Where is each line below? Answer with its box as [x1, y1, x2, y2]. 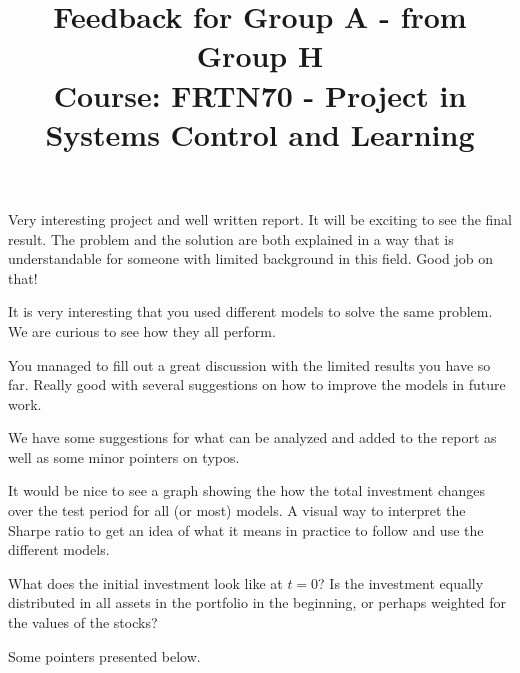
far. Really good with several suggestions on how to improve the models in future [8, 374, 506, 395]
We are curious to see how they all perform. [8, 320, 276, 341]
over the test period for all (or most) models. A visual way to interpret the [8, 500, 466, 521]
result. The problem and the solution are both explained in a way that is [8, 228, 454, 249]
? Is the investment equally [318, 572, 484, 593]
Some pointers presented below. [8, 645, 201, 666]
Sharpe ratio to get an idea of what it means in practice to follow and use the [8, 519, 484, 540]
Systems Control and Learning [45, 113, 475, 154]
